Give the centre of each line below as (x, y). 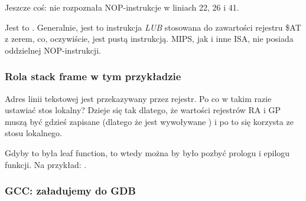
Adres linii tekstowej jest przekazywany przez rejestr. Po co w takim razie (138, 98)
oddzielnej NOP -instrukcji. (53, 50)
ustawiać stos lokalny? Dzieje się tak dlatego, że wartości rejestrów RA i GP (143, 110)
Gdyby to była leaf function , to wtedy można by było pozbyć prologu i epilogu (147, 152)
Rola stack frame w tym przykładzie (93, 76)
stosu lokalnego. (33, 133)
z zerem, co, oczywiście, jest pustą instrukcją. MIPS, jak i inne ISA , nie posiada (149, 39)
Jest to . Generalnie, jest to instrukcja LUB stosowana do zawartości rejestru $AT (153, 27)
